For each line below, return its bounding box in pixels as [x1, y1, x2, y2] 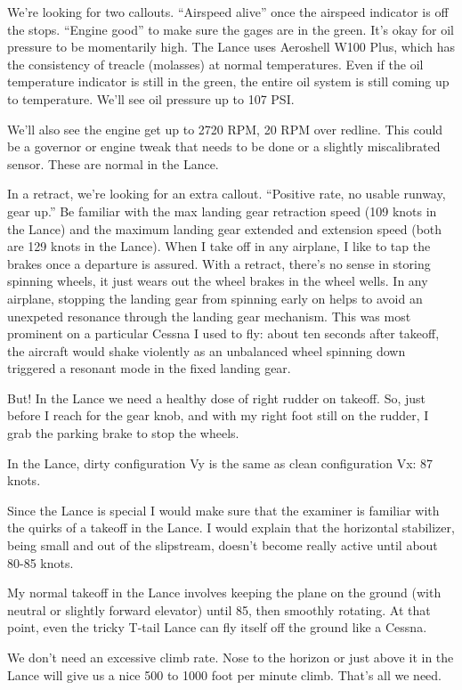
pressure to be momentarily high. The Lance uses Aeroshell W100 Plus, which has [7, 37, 456, 56]
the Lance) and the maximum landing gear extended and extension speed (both [7, 219, 442, 238]
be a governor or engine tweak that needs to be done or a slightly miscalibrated [7, 137, 441, 156]
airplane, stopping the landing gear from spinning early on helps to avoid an [7, 288, 423, 307]
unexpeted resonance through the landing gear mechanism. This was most [7, 306, 411, 325]
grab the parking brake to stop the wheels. [7, 424, 239, 442]
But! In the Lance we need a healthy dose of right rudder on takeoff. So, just [7, 388, 426, 407]
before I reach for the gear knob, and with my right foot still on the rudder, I [7, 406, 429, 425]
